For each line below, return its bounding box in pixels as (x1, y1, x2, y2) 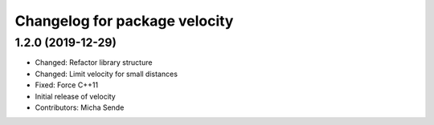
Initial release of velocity (35, 91, 116, 101)
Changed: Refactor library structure (35, 58, 153, 67)
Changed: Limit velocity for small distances (35, 69, 178, 79)
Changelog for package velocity (14, 12, 234, 30)
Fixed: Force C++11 (35, 80, 99, 90)
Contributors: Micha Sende (35, 103, 125, 112)
